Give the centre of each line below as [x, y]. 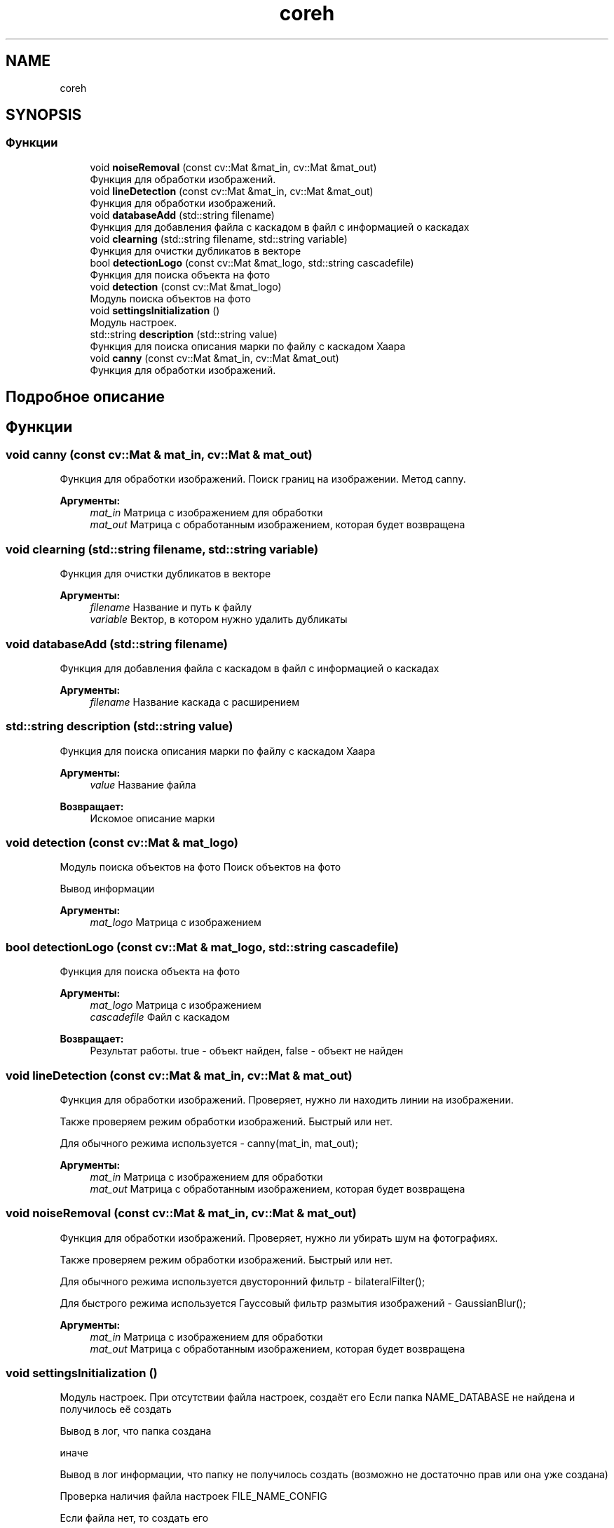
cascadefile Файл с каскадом [160, 1017]
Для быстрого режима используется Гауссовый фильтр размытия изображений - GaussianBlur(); [293, 1303]
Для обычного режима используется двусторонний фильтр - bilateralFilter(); [243, 1281]
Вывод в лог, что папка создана [136, 1431]
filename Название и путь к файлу [171, 608]
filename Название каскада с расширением [195, 702]
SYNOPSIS [44, 115]
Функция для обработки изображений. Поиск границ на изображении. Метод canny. [263, 479]
